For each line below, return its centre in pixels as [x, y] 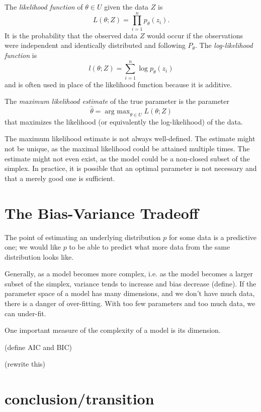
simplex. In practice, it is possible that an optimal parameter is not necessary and [131, 168]
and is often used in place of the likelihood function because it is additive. [118, 84]
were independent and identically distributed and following [95, 45]
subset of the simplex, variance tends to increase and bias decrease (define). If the [130, 283]
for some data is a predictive [213, 237]
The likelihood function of [44, 7]
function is [21, 55]
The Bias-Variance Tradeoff [102, 213]
